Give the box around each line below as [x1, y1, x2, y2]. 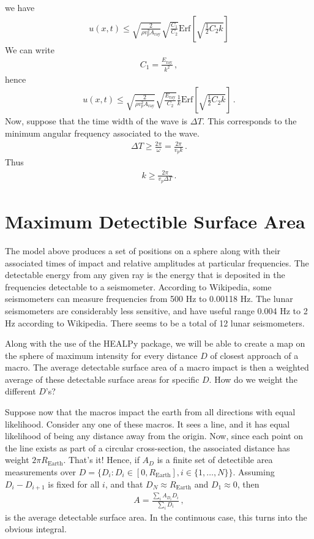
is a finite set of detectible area [157, 453, 273, 466]
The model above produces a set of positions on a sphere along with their [5, 244, 281, 257]
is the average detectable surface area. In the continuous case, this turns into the [5, 510, 307, 523]
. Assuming [233, 466, 275, 478]
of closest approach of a [210, 349, 299, 361]
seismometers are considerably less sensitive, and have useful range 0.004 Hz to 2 [5, 304, 308, 317]
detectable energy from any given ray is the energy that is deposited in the [5, 268, 285, 281]
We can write [5, 43, 54, 56]
